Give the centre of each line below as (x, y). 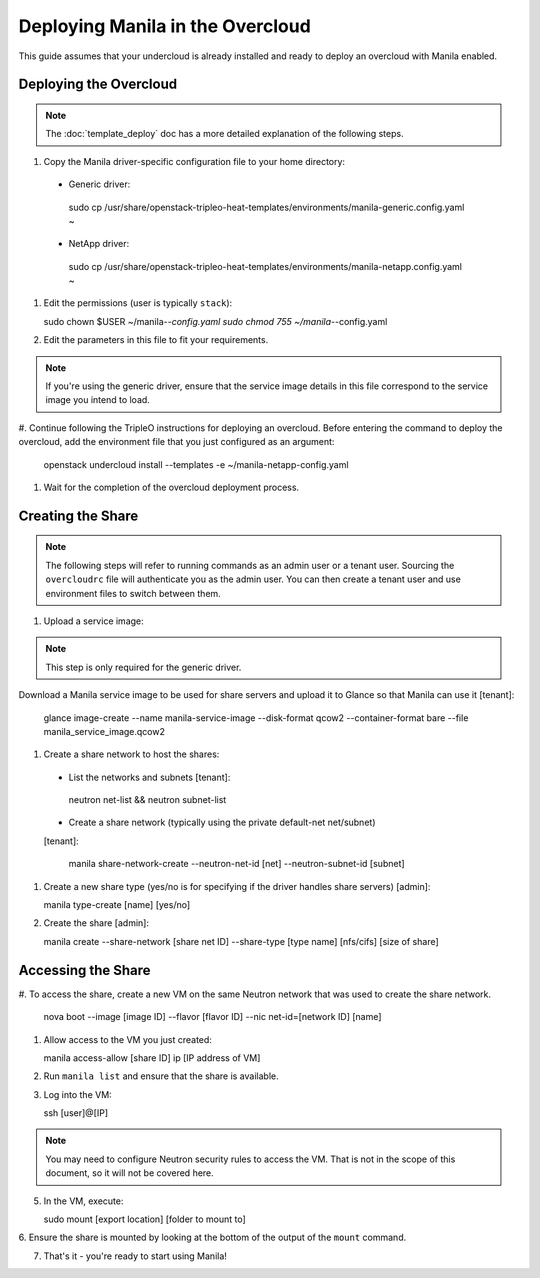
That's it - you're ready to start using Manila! (135, 1256)
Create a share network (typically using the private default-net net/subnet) (222, 822)
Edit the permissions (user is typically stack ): (138, 303)
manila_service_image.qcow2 (104, 731)
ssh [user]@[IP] (76, 1113)
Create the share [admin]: (96, 923)
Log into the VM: (77, 1094)
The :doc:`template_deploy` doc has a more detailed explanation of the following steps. (224, 134)
